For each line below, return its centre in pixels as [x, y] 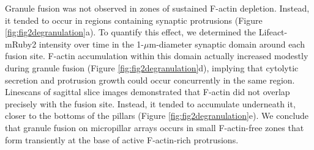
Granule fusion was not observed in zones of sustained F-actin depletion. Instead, [157, 8]
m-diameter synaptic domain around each [227, 44]
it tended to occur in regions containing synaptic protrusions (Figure [134, 20]
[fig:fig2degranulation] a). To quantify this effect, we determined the [131, 32]
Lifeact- [273, 32]
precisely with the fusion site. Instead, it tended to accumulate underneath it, [150, 103]
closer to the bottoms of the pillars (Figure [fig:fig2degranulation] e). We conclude [157, 116]
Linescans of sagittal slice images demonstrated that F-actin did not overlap [148, 92]
